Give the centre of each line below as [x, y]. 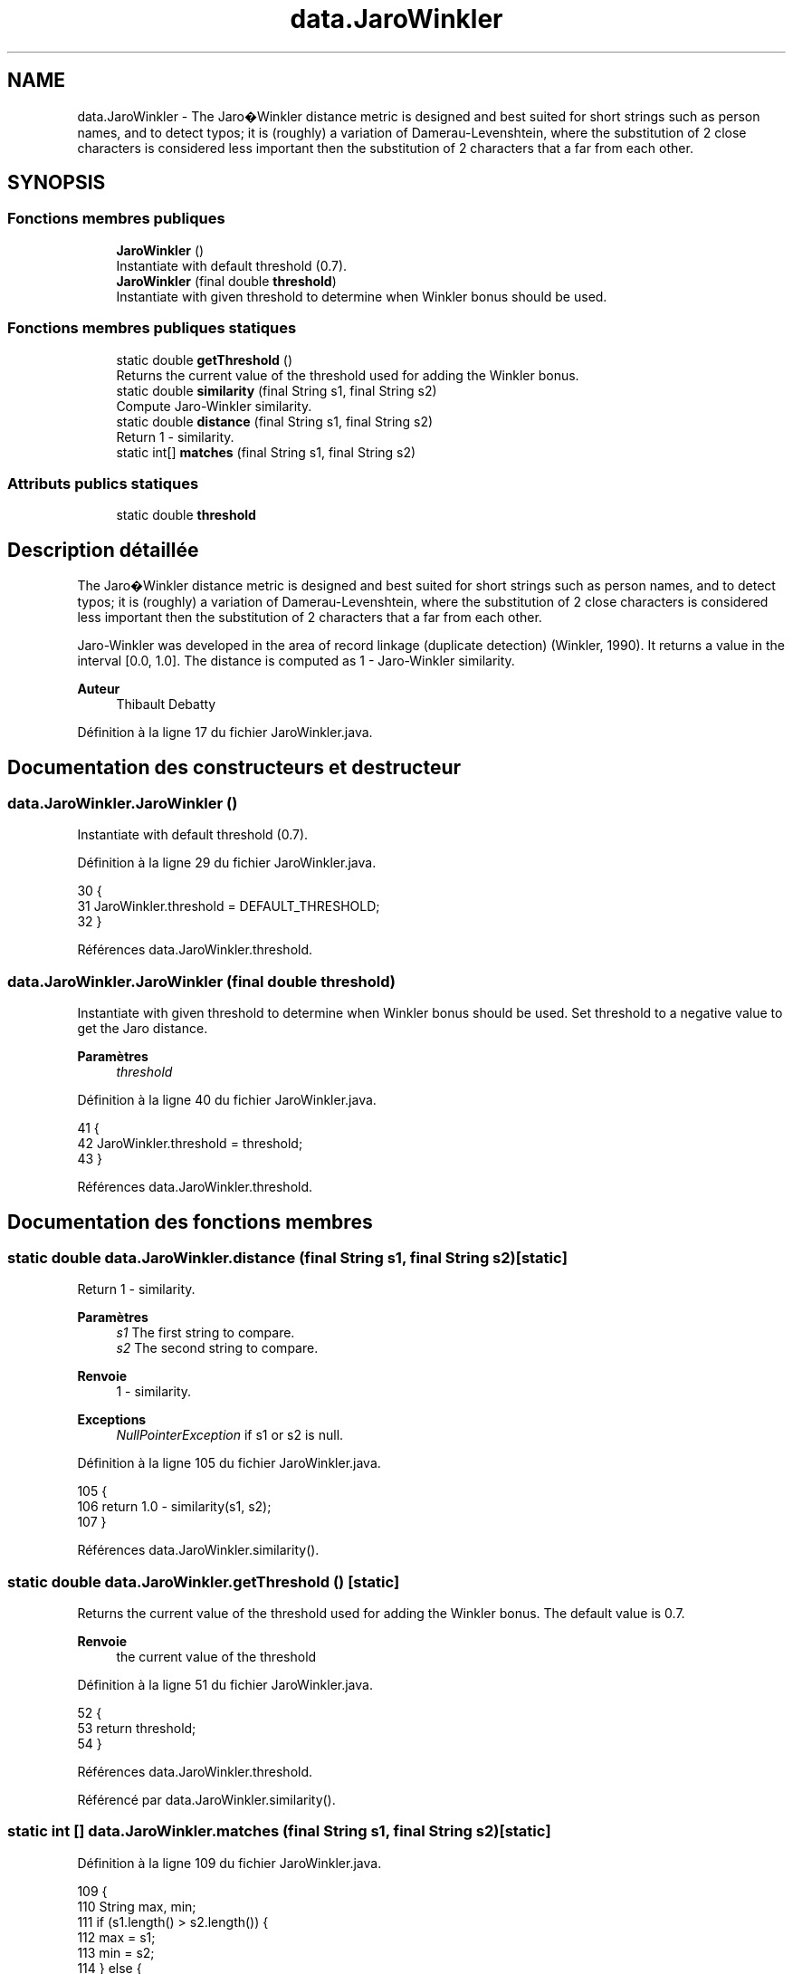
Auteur [99, 689]
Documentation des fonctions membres [190, 1222]
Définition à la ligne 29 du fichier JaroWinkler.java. [227, 863]
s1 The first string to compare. [205, 1333]
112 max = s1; [116, 1937]
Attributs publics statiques [103, 483]
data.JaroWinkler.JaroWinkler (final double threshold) [202, 981]
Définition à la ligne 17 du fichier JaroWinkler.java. [225, 733]
